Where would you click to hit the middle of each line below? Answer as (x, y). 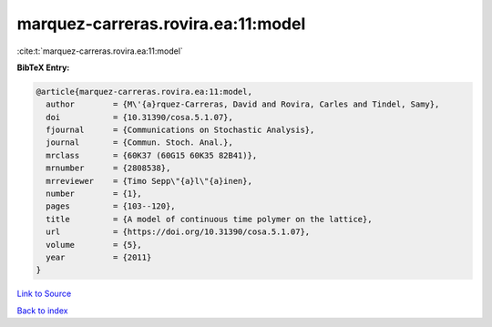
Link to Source (44, 294)
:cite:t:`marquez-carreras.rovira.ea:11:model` (100, 51)
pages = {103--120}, (111, 206)
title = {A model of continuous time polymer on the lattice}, (209, 219)
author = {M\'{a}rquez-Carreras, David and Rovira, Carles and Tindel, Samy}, (243, 104)
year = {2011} (99, 257)
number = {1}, (94, 194)
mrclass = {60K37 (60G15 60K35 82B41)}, (152, 155)
